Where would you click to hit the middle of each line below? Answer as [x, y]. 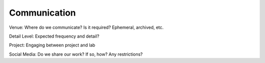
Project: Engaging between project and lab [52, 45]
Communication [42, 13]
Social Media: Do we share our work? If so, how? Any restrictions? [76, 54]
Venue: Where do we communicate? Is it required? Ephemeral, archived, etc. [86, 27]
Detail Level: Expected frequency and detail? [54, 36]
